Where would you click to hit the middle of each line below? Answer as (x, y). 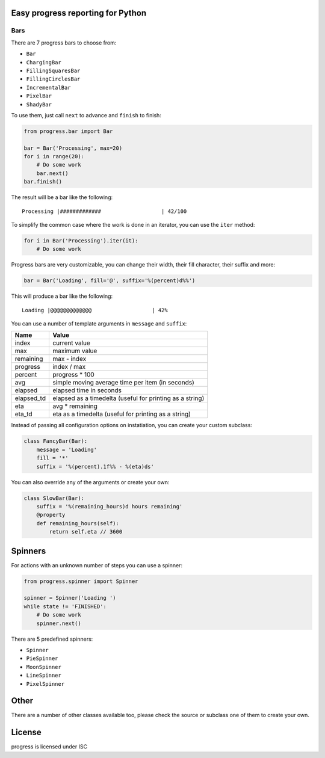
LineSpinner (44, 676)
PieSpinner (42, 658)
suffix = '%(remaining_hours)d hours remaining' (110, 506)
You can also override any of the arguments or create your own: (90, 482)
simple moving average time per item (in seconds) (123, 383)
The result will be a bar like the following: (62, 197)
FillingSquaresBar (53, 70)
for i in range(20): (54, 157)
